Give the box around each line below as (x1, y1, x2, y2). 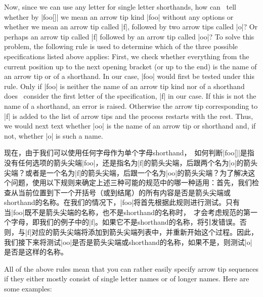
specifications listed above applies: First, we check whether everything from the (4, 51, 249, 61)
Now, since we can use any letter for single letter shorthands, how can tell (4, 2, 236, 12)
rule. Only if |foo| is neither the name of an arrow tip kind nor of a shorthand (4, 80, 245, 91)
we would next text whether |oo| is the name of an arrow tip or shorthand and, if (4, 120, 256, 131)
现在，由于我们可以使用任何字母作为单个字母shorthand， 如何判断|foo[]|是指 (4, 147, 254, 158)
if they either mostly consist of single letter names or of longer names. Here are (4, 273, 249, 284)
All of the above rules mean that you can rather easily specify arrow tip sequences (4, 263, 258, 274)
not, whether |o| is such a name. (4, 130, 103, 141)
